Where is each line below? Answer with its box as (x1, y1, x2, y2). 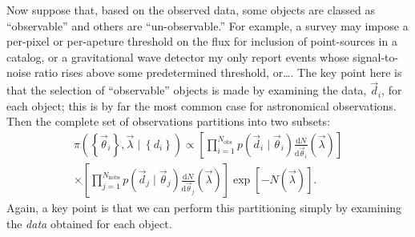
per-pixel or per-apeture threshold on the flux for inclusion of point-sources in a (6, 33, 397, 50)
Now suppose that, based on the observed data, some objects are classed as (6, 2, 375, 18)
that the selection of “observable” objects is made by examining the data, (6, 82, 367, 98)
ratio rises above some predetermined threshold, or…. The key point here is (34, 64, 402, 81)
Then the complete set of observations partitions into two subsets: (6, 113, 330, 130)
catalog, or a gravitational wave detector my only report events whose (6, 48, 349, 65)
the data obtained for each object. (6, 215, 172, 231)
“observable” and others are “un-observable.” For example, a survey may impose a (6, 17, 409, 34)
